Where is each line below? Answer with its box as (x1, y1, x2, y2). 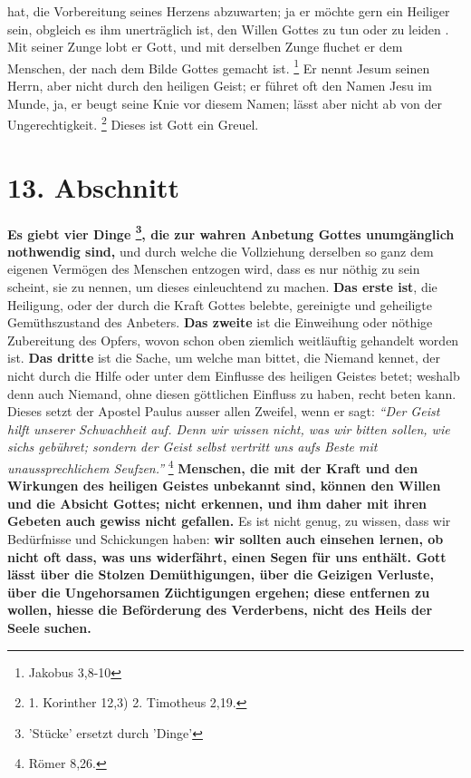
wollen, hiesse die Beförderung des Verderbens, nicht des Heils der (7, 600, 433, 619)
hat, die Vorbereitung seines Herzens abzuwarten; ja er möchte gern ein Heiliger (7, 2, 450, 20)
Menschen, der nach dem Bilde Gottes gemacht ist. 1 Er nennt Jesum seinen (7, 55, 430, 77)
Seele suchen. (7, 618, 91, 637)
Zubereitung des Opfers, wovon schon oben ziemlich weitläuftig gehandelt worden (7, 330, 459, 349)
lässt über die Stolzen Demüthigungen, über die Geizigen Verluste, (7, 565, 434, 584)
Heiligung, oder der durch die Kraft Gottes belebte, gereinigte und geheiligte (7, 295, 433, 314)
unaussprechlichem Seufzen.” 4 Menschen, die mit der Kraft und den (7, 455, 418, 477)
